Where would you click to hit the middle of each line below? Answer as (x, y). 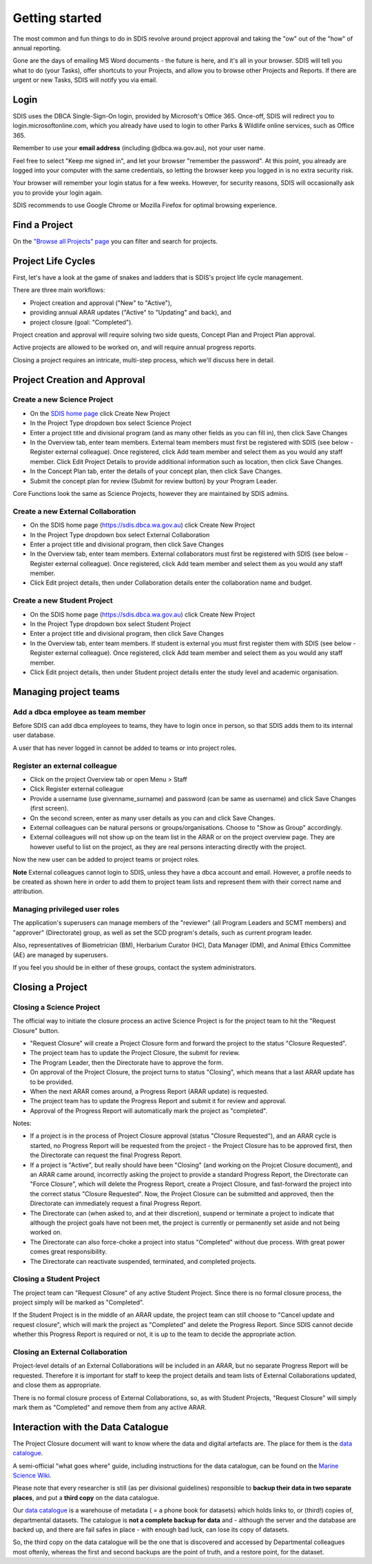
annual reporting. (37, 48)
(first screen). (49, 809)
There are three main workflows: (59, 290)
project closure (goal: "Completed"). (82, 322)
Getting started (57, 18)
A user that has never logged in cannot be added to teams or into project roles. (125, 748)
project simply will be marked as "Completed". (79, 1302)
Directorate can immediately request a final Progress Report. (116, 1203)
